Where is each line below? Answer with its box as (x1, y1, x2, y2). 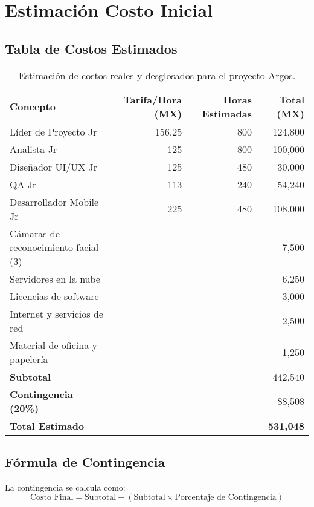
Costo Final (30, 493, 74, 502)
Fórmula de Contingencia (5, 452, 165, 471)
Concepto (10, 99, 56, 114)
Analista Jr (10, 142, 57, 156)
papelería (10, 352, 48, 366)
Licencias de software (10, 289, 99, 303)
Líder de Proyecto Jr (10, 124, 97, 139)
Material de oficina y (10, 338, 97, 352)
